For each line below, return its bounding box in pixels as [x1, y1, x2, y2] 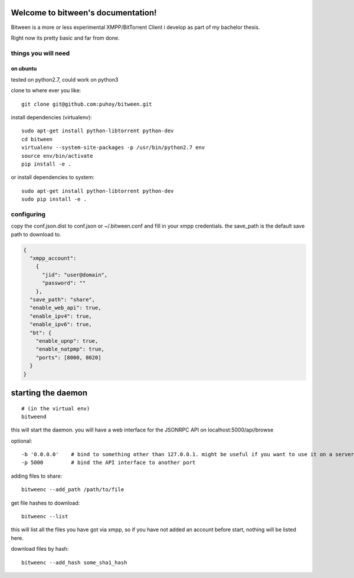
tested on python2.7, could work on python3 [11, 76, 119, 83]
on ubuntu [11, 65, 37, 72]
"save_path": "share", [29, 296, 96, 303]
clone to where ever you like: [11, 87, 81, 94]
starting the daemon [11, 388, 88, 398]
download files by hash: [11, 545, 69, 553]
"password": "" [42, 280, 86, 287]
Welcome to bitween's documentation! [11, 8, 157, 18]
